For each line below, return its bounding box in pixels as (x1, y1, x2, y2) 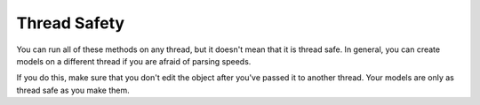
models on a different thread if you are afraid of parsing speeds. (16, 56, 252, 66)
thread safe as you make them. (16, 85, 130, 95)
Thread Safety (16, 13, 124, 33)
